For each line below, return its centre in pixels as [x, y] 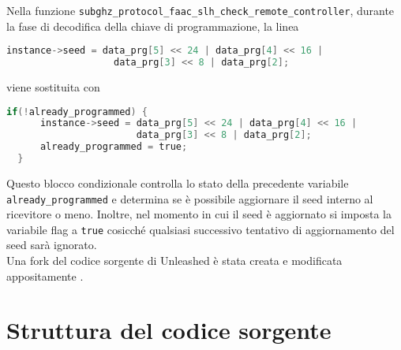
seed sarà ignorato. [52, 245]
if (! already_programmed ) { [77, 112]
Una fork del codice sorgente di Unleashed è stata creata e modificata [174, 261]
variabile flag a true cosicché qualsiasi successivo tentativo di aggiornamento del [200, 229]
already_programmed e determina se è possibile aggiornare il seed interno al [190, 198]
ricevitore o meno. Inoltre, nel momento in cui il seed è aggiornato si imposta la [199, 214]
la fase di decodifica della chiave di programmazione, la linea [153, 26]
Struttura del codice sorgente [169, 330]
